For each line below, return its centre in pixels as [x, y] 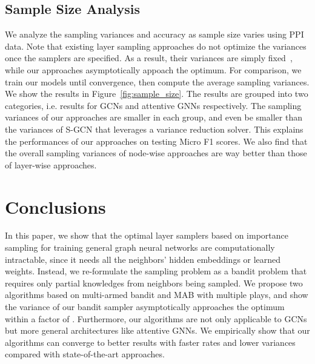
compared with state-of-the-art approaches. [85, 354]
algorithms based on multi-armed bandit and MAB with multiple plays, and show [157, 295]
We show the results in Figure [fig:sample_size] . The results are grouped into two [157, 94]
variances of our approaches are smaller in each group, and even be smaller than [154, 117]
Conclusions [55, 206]
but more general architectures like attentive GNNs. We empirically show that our [157, 330]
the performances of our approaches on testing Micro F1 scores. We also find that [156, 141]
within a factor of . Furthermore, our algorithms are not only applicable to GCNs [156, 318]
